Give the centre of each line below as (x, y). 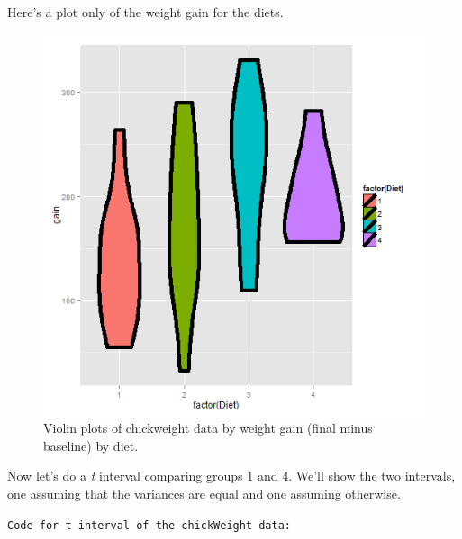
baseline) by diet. (91, 445)
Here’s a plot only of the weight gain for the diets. (145, 12)
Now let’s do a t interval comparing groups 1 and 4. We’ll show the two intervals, (231, 476)
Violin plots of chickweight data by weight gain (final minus (208, 428)
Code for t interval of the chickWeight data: (149, 525)
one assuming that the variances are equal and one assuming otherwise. (204, 493)
